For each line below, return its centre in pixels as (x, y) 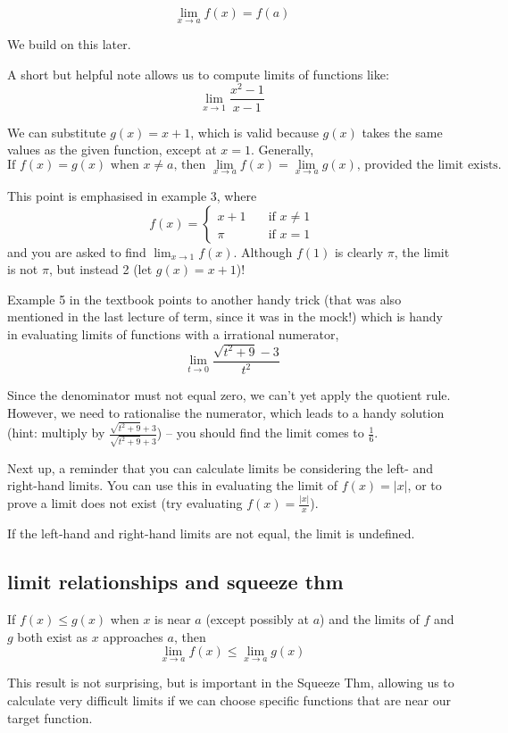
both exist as (53, 636)
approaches (133, 636)
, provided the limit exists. (429, 165)
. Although (263, 251)
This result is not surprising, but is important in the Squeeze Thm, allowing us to (231, 683)
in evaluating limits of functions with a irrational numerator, (173, 333)
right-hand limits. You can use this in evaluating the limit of (173, 485)
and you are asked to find (77, 251)
